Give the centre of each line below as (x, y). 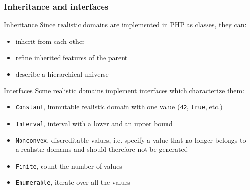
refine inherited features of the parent (72, 57)
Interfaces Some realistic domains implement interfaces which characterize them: (124, 90)
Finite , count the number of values (69, 165)
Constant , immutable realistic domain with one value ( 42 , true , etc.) (119, 107)
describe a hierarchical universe (62, 74)
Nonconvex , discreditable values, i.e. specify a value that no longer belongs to (131, 139)
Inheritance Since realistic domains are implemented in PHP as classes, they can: (125, 25)
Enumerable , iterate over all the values (73, 182)
